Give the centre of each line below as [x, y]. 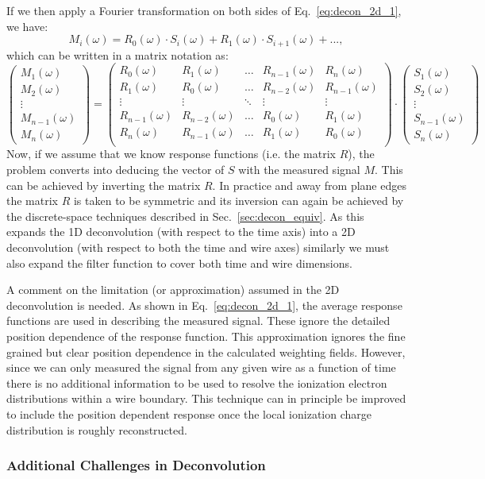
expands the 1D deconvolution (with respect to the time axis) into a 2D [181, 232]
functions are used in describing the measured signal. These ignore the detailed [198, 321]
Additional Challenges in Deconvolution [136, 465]
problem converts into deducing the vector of [115, 170]
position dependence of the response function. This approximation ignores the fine [206, 336]
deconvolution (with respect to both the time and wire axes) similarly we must [198, 247]
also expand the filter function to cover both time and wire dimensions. [179, 263]
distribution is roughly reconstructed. [97, 429]
